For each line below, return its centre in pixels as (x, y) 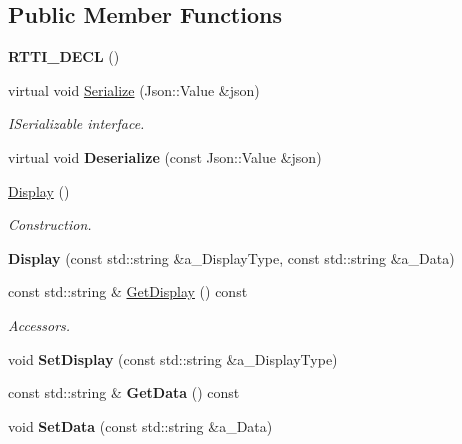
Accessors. (39, 324)
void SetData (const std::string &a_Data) (140, 425)
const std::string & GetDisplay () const (128, 291)
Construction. (50, 224)
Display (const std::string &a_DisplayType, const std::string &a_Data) (231, 257)
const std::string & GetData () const (124, 392)
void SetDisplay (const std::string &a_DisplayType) (173, 358)
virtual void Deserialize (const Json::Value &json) (165, 156)
